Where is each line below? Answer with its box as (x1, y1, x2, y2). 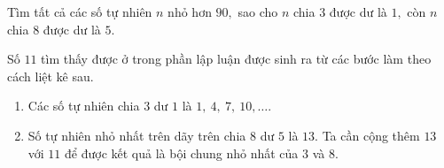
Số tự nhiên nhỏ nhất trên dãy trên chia (27, 126, 246, 144)
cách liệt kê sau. (7, 66, 94, 85)
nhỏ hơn (167, 3, 212, 20)
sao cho (238, 3, 278, 20)
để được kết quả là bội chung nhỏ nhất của (65, 143, 299, 162)
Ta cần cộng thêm (322, 126, 420, 144)
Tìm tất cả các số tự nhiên (7, 3, 152, 20)
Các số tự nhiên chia (27, 96, 140, 115)
